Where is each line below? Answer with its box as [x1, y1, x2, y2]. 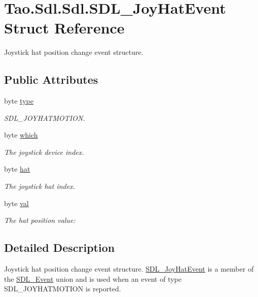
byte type [4, 95, 33, 106]
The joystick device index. [4, 146, 84, 157]
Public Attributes [4, 72, 98, 87]
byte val [4, 197, 29, 208]
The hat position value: [4, 215, 76, 225]
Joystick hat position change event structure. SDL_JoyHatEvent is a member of [4, 263, 254, 274]
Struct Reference [4, 17, 125, 38]
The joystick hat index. [4, 181, 75, 191]
